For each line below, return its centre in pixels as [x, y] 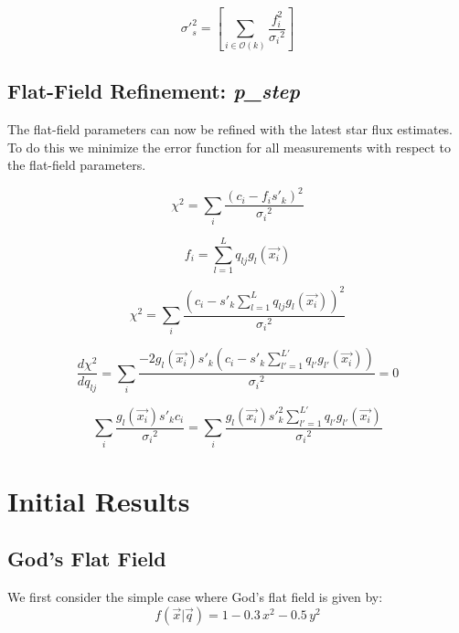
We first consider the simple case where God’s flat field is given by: [195, 597]
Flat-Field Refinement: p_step [154, 91]
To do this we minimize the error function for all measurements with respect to [229, 147]
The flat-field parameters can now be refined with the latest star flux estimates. [230, 128]
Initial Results [99, 500]
